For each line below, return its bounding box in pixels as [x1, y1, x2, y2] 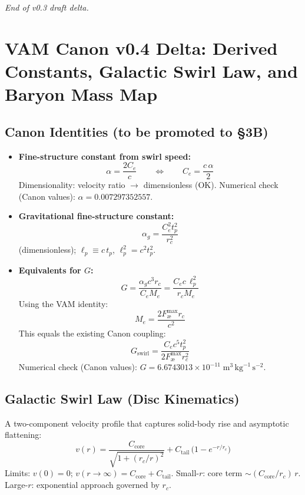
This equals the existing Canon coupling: [18, 327, 166, 339]
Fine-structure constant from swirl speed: [18, 150, 191, 162]
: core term [203, 467, 243, 479]
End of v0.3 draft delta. [5, 1, 89, 13]
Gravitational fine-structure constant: [18, 210, 174, 222]
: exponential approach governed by [31, 478, 160, 491]
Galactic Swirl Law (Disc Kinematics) [5, 390, 240, 407]
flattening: [5, 428, 42, 441]
